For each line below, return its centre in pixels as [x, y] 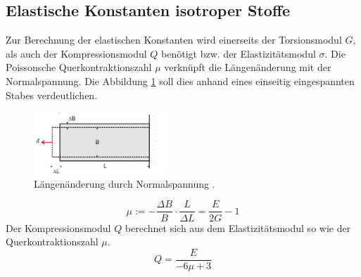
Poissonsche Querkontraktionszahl [79, 67]
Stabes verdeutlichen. [52, 95]
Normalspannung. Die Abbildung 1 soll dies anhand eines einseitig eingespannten [180, 80]
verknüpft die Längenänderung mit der [248, 67]
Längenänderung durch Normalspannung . [125, 183]
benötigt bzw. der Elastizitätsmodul [239, 53]
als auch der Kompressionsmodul [76, 53]
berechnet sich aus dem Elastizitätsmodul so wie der [238, 227]
